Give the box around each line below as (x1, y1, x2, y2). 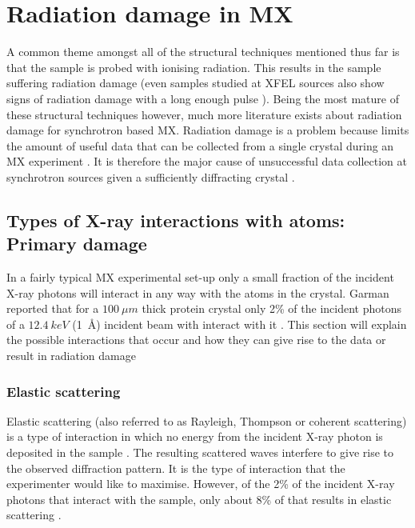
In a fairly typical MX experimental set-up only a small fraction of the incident (6, 269, 394, 286)
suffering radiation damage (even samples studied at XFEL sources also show (6, 74, 385, 91)
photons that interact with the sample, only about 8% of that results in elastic (6, 490, 392, 507)
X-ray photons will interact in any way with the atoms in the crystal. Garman (6, 284, 389, 301)
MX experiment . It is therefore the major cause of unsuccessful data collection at (6, 153, 408, 170)
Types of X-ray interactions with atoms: (6, 207, 345, 232)
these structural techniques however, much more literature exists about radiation (6, 106, 402, 122)
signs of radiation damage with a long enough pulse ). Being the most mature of (6, 90, 399, 106)
